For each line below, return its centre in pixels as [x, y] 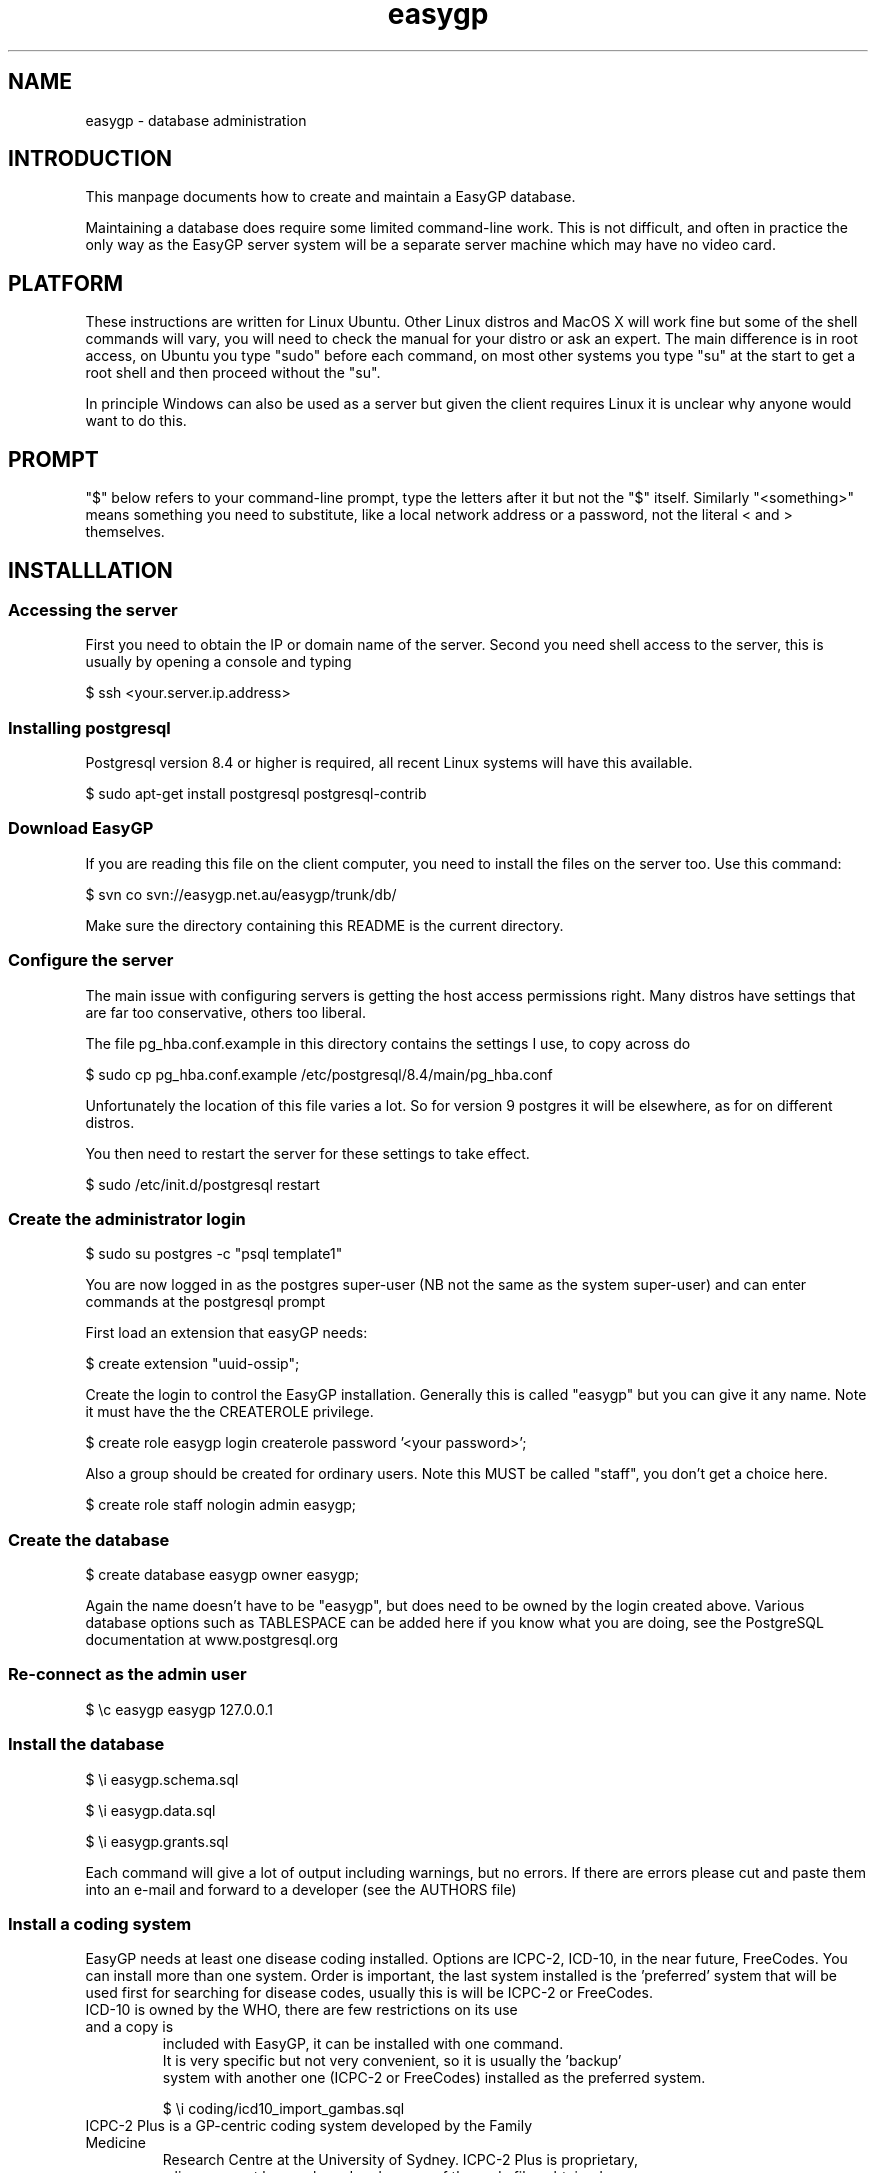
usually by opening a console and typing [218, 662]
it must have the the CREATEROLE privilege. [229, 1412]
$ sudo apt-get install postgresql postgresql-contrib [256, 794]
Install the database [86, 1744]
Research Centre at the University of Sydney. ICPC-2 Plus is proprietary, [400, 2160]
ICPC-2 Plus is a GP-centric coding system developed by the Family [309, 2126]
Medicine [115, 2143]
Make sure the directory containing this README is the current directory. [324, 925]
